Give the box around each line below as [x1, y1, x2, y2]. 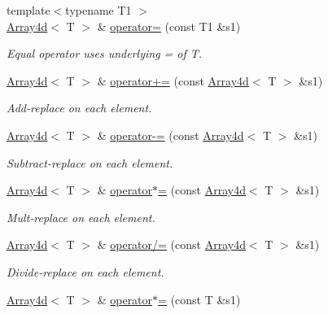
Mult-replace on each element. [7, 208, 155, 225]
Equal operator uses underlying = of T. [7, 45, 203, 62]
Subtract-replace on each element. [7, 154, 173, 171]
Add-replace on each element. [7, 99, 152, 116]
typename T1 [65, 2, 132, 18]
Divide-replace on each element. [7, 263, 164, 280]
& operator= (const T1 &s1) [97, 17, 241, 34]
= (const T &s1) [158, 290, 241, 307]
